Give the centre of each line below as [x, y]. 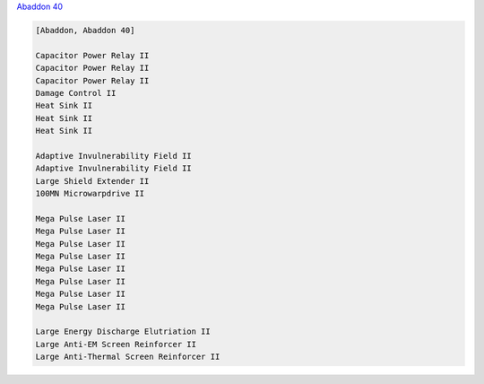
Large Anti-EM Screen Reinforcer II [116, 344]
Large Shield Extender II [92, 181]
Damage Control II [76, 93]
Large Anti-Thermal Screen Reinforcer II [128, 357]
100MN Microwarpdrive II [90, 194]
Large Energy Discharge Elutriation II [123, 332]
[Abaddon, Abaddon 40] [85, 30]
